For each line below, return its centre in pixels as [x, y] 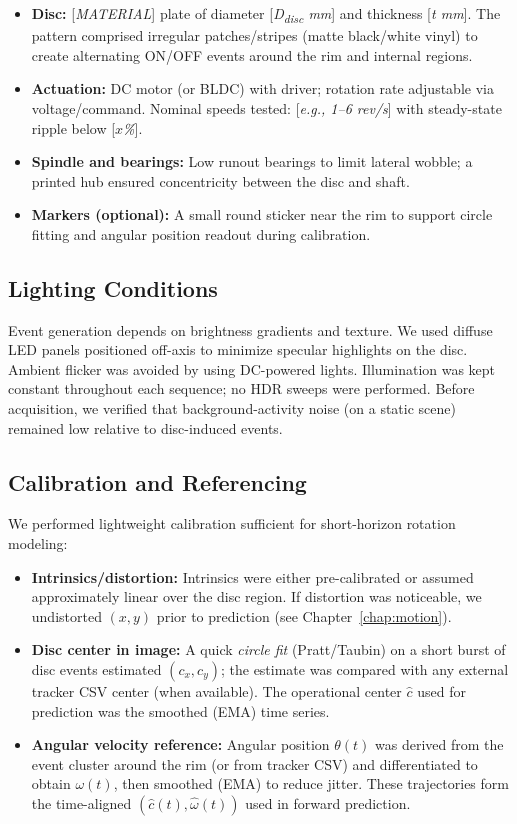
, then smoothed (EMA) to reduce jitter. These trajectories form [311, 783]
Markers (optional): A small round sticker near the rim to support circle [262, 214]
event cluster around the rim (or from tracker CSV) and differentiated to [254, 763]
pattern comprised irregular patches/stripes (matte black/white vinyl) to [254, 35]
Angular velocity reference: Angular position [180, 744]
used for [441, 691]
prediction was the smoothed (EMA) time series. [180, 710]
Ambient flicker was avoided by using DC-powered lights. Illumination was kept [252, 368]
